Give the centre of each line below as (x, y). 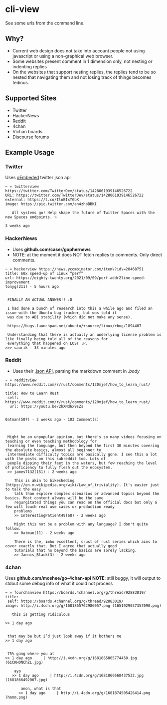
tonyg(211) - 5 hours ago (32, 286)
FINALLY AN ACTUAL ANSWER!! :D (40, 300)
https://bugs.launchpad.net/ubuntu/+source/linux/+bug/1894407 (74, 326)
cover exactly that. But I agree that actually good (61, 546)
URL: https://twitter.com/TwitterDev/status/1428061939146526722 (74, 196)
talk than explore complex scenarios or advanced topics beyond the (87, 493)
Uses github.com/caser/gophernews (51, 249)
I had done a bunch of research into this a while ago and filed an (80, 308)
